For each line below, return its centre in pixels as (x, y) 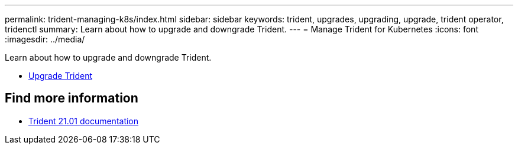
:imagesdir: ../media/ (45, 39)
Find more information (72, 98)
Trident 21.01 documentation (84, 121)
